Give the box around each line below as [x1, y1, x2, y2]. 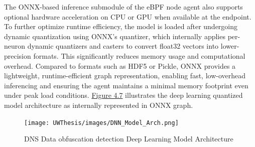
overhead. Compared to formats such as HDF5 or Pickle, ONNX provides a [4, 60, 236, 71]
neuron [4, 41, 26, 51]
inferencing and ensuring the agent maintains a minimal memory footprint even [4, 80, 248, 90]
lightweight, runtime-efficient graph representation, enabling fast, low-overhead [4, 70, 246, 81]
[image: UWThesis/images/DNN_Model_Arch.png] [24, 119, 179, 126]
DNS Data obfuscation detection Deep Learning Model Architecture [24, 133, 233, 144]
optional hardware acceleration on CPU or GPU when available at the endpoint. [4, 11, 251, 22]
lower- [220, 41, 239, 51]
